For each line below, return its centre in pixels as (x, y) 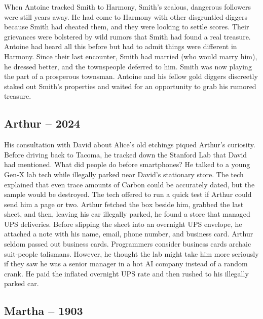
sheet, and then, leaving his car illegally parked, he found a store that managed (127, 214)
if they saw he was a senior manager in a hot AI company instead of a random (126, 264)
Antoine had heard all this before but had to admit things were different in (121, 46)
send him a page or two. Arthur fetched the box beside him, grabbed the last (124, 204)
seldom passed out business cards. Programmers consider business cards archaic (128, 244)
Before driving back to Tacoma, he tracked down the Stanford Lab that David (126, 154)
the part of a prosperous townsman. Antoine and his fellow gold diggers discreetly (131, 76)
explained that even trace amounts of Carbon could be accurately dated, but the (129, 184)
